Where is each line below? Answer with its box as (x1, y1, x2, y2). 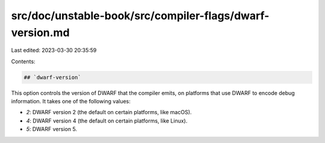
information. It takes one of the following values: (11, 98, 131, 105)
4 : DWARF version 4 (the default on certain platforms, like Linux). (26, 117, 188, 124)
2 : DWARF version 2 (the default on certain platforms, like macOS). (26, 109, 192, 116)
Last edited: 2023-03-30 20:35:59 (11, 47, 97, 54)
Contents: (11, 58, 36, 65)
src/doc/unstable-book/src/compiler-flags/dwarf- (11, 9, 270, 22)
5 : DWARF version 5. (26, 126, 78, 133)
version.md (11, 26, 70, 39)
